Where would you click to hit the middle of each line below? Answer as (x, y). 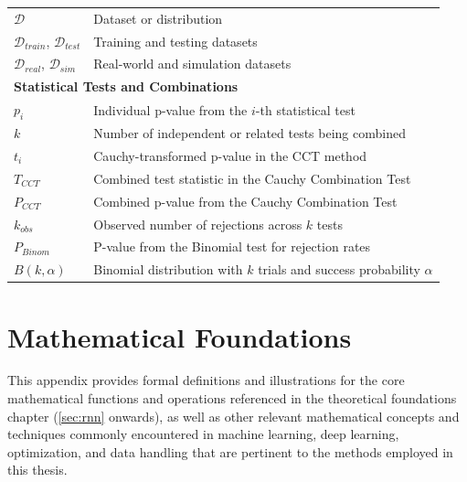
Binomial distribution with (168, 269)
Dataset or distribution (158, 18)
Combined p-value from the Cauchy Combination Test (245, 201)
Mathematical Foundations (180, 336)
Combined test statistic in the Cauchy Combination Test (252, 178)
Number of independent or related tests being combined (249, 133)
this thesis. (37, 470)
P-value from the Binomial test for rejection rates (232, 246)
